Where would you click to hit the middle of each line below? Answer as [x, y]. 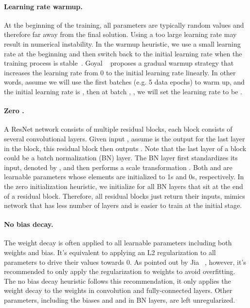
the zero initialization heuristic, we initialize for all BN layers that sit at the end [124, 186]
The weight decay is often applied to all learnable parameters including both [118, 243]
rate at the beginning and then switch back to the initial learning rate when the [123, 53]
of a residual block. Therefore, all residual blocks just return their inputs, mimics [125, 196]
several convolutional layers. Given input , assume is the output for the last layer [125, 138]
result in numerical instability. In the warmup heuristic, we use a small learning [122, 43]
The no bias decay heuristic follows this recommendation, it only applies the [117, 281]
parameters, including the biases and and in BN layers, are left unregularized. [120, 300]
